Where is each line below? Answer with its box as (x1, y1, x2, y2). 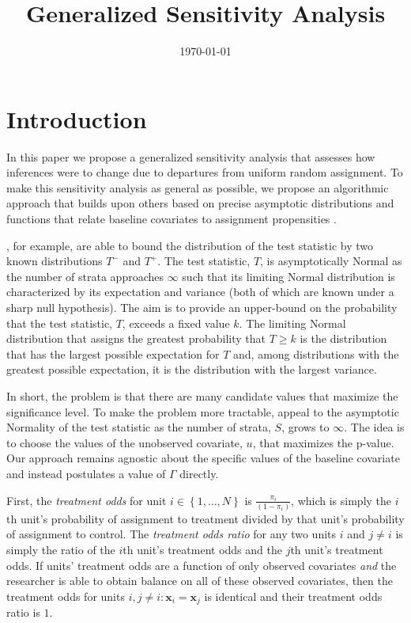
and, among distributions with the (233, 345, 399, 362)
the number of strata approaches (6, 268, 164, 284)
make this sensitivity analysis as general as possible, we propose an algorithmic (6, 179, 389, 196)
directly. (179, 465, 219, 481)
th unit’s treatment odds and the (123, 541, 282, 558)
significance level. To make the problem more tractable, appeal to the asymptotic (6, 403, 399, 420)
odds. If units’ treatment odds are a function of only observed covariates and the (6, 557, 397, 573)
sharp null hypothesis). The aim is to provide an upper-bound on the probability (6, 299, 398, 315)
